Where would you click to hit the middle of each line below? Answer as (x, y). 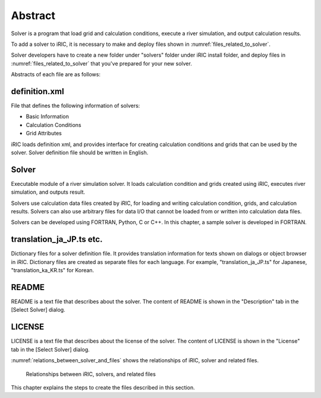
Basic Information (48, 117)
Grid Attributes (44, 133)
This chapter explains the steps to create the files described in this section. (103, 387)
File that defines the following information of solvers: (75, 106)
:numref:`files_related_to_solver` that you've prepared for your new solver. (102, 63)
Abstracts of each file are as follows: (56, 74)
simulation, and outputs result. (48, 192)
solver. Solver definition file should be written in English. (80, 153)
